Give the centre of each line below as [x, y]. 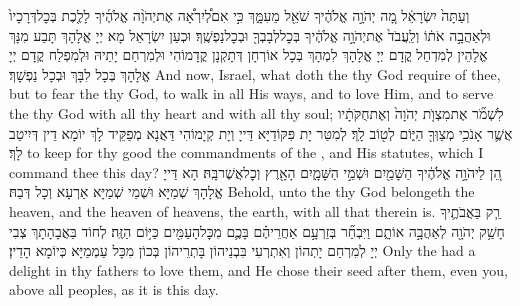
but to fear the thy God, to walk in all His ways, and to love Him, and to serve [251, 93]
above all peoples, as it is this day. [114, 289]
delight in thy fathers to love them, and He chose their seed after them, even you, [258, 269]
